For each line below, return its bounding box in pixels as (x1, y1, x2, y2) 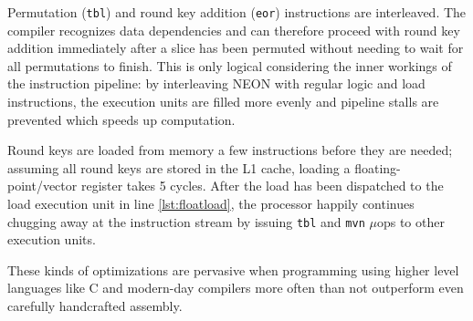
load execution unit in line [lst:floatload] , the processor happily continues (7, 194, 415, 212)
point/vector (7, 176, 78, 195)
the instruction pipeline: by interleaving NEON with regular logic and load (7, 74, 426, 93)
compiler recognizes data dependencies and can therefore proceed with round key (7, 20, 460, 39)
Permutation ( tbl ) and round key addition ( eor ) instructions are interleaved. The (7, 3, 467, 21)
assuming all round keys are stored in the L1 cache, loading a (7, 158, 351, 177)
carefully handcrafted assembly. (7, 296, 183, 316)
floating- (354, 158, 401, 177)
